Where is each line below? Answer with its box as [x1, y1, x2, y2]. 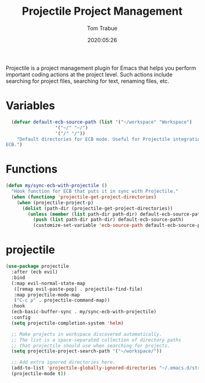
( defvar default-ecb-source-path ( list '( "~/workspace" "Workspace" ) [11, 119, 192, 125]
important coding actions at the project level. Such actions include [6, 70, 173, 78]
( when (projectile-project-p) [17, 199, 94, 206]
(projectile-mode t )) [11, 371, 67, 377]
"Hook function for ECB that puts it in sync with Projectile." [11, 188, 179, 195]
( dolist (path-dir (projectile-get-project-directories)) [21, 205, 173, 212]
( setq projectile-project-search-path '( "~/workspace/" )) [11, 348, 163, 354]
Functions [6, 162, 58, 176]
